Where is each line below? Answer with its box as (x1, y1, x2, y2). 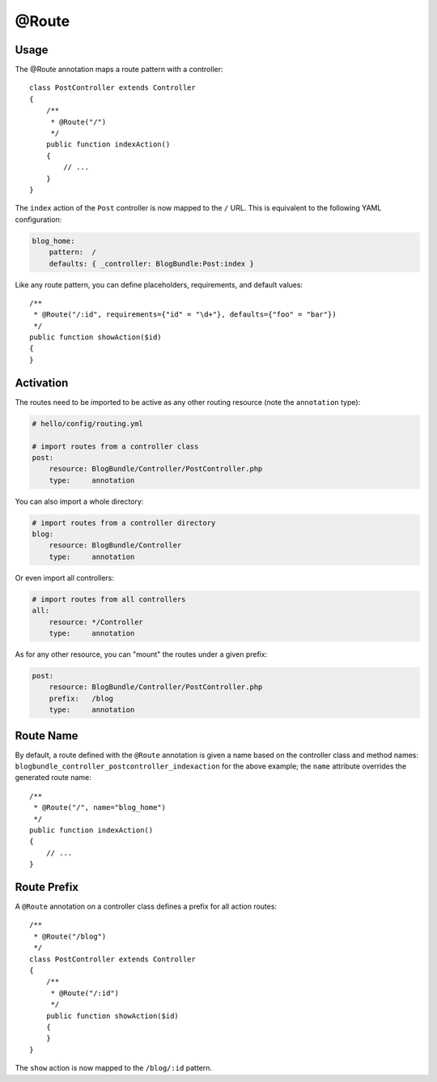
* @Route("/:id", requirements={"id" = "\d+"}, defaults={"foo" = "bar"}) (33, 310, 337, 319)
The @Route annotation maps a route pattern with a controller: (15, 65, 223, 75)
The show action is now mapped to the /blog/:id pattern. (15, 1063, 213, 1073)
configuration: (15, 215, 62, 224)
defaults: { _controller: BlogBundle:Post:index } (49, 259, 254, 268)
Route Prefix (15, 880, 79, 894)
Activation (15, 376, 69, 390)
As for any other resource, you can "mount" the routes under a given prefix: (15, 649, 268, 659)
